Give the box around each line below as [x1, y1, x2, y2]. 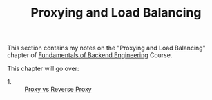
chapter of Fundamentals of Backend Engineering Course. [7, 51, 173, 59]
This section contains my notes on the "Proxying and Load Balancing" [7, 43, 206, 52]
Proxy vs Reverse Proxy [24, 85, 92, 94]
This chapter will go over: [7, 64, 79, 73]
